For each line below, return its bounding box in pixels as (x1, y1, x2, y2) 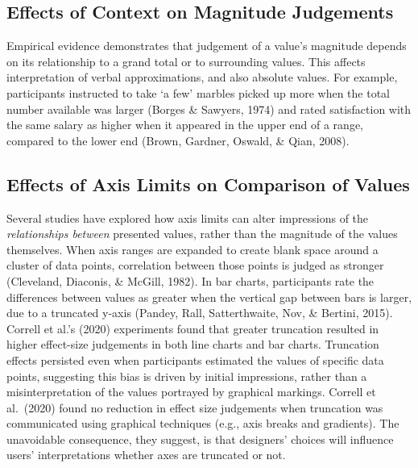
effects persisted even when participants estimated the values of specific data (6, 351, 384, 368)
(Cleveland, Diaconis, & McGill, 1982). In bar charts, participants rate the (6, 272, 375, 289)
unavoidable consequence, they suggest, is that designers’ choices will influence (6, 430, 394, 447)
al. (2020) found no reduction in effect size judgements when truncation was (6, 399, 383, 416)
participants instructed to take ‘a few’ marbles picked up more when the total (6, 84, 390, 101)
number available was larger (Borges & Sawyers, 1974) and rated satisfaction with (6, 100, 412, 117)
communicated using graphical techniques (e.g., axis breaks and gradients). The (6, 415, 399, 432)
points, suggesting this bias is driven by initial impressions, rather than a (6, 367, 367, 384)
